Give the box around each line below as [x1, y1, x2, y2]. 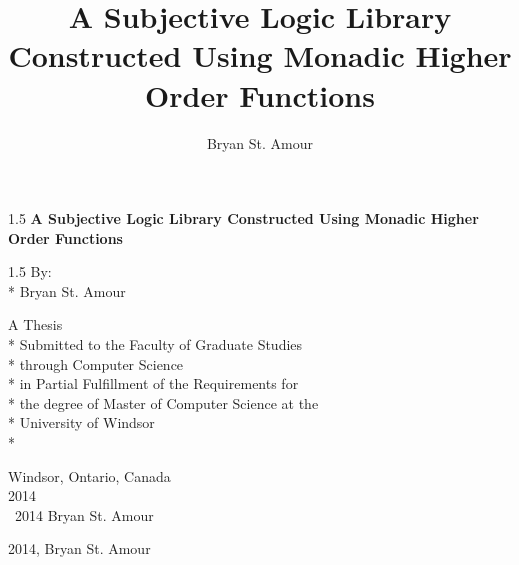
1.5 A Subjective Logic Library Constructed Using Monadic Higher [8, 208, 479, 229]
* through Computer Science [8, 353, 184, 374]
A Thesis [8, 314, 63, 335]
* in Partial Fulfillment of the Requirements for [8, 373, 299, 394]
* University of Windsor [8, 412, 155, 433]
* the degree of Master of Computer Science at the [8, 392, 319, 413]
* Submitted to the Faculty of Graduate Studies [8, 334, 303, 355]
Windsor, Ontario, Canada [8, 465, 171, 486]
